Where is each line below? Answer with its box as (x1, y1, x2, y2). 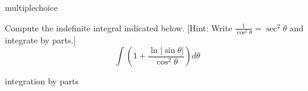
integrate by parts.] (5, 33, 76, 46)
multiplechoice (5, 1, 58, 13)
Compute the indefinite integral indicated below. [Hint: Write (5, 21, 232, 34)
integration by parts (5, 75, 79, 87)
